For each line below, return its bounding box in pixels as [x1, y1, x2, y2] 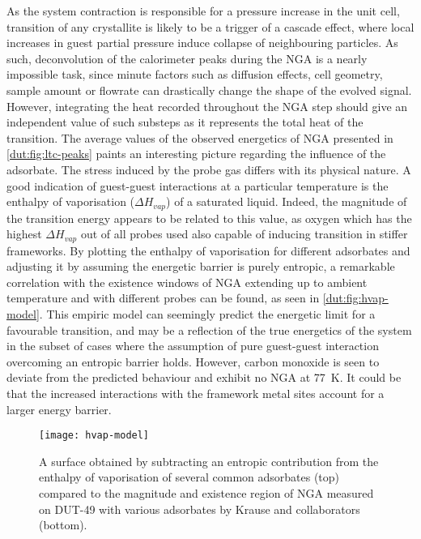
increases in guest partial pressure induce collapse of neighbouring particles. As [6, 34, 398, 51]
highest [6, 225, 42, 242]
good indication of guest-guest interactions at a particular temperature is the [6, 177, 389, 194]
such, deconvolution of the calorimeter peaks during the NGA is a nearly [6, 49, 368, 66]
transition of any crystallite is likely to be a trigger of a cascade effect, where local [6, 18, 415, 35]
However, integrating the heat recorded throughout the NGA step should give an [6, 97, 408, 114]
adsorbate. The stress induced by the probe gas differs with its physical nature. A [6, 160, 411, 178]
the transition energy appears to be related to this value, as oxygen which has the [6, 209, 412, 226]
